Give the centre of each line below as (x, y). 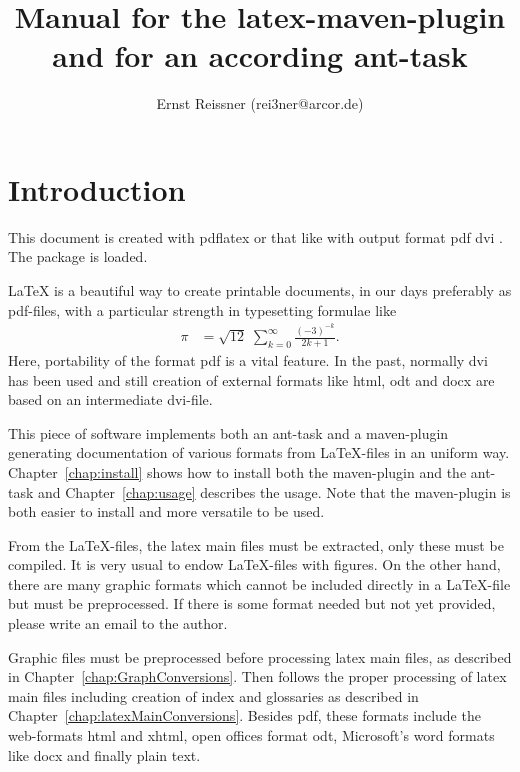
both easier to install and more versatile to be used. (166, 511)
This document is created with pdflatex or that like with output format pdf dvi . (255, 236)
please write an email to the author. (118, 623)
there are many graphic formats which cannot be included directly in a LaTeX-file (259, 583)
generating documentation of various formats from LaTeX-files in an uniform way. (259, 452)
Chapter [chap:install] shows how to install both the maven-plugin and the (237, 471)
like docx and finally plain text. (104, 754)
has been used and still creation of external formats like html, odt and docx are (251, 379)
